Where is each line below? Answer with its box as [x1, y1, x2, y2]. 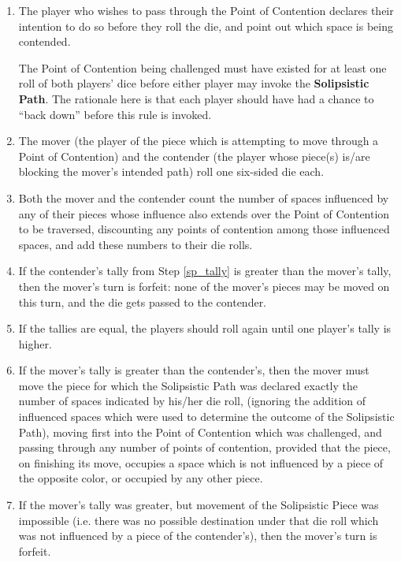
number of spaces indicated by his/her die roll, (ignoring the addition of [18, 393, 366, 409]
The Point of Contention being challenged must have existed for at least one [18, 59, 387, 76]
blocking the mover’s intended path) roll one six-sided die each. [18, 163, 325, 180]
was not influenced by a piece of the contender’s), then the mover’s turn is [18, 527, 377, 544]
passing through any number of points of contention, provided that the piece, [18, 439, 391, 456]
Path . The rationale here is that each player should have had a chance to [18, 90, 374, 106]
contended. [18, 33, 71, 50]
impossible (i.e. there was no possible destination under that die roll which [18, 512, 379, 528]
